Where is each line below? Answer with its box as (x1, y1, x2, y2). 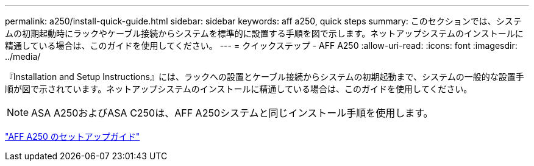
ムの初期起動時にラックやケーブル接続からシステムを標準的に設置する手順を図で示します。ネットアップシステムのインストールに (5, 28, 524, 38)
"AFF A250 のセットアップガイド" (5, 131, 140, 142)
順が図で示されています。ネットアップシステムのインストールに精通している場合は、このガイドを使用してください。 (5, 84, 472, 94)
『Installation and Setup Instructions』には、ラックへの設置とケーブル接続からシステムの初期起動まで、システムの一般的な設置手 (5, 71, 524, 82)
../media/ (5, 51, 41, 62)
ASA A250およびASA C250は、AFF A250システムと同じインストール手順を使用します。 (31, 107, 433, 119)
